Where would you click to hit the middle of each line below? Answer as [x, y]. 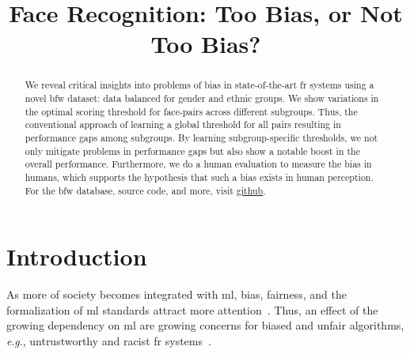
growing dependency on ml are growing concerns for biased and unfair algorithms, [205, 325]
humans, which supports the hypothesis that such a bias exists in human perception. [199, 177]
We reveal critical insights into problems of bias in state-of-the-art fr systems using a [199, 85]
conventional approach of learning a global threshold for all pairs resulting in [183, 124]
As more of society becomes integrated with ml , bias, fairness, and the [177, 294]
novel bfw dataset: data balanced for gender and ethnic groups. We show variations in [202, 98]
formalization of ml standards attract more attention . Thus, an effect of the [192, 309]
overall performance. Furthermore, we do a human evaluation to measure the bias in [198, 164]
